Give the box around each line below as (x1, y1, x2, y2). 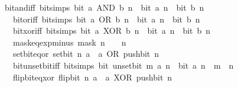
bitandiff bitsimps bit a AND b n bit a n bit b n (4, 1, 204, 13)
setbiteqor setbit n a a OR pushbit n (12, 47, 159, 60)
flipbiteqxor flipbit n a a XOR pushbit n (12, 70, 172, 83)
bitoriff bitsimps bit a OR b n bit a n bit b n (12, 12, 200, 25)
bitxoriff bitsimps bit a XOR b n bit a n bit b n (12, 24, 211, 37)
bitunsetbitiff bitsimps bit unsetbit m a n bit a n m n (12, 59, 234, 71)
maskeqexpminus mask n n (12, 36, 126, 48)
